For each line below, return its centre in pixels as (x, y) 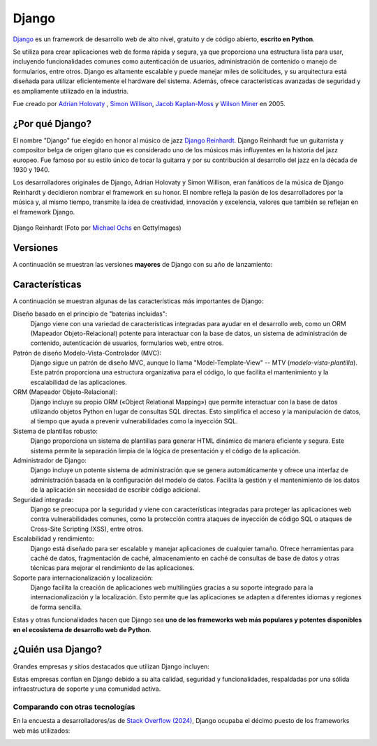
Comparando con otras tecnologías (74, 707)
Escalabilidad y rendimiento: (53, 539)
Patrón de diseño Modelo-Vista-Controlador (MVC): (87, 353)
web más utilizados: (42, 731)
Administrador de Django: (50, 460)
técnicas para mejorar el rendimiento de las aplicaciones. (112, 568)
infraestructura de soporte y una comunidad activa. (87, 689)
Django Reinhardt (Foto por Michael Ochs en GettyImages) (97, 228)
